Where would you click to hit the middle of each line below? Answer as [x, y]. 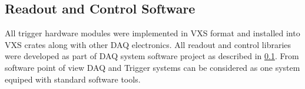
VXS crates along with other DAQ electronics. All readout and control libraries [148, 44]
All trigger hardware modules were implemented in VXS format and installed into [152, 33]
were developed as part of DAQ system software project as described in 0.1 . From [152, 56]
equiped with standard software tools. [73, 79]
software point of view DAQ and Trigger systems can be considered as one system [152, 67]
